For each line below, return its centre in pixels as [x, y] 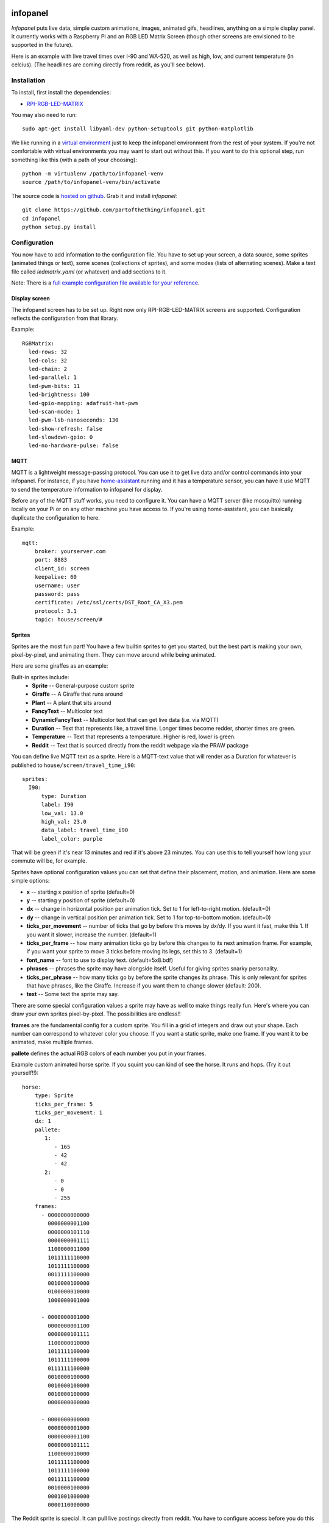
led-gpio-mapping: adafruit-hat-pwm [83, 403]
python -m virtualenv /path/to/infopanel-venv [93, 173]
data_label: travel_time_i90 [85, 830]
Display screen [30, 299]
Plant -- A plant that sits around [72, 702]
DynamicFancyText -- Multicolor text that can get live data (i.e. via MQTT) [125, 719]
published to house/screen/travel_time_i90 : [73, 765]
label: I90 [57, 805]
